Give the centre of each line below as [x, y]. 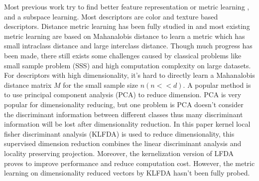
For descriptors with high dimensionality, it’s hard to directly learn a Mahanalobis [129, 75]
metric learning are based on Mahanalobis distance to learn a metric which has [125, 36]
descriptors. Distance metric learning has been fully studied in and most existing [127, 26]
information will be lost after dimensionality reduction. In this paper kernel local [127, 124]
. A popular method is [217, 85]
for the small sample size [101, 85]
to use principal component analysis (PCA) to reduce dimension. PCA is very [123, 94]
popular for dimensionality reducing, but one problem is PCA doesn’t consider [124, 104]
